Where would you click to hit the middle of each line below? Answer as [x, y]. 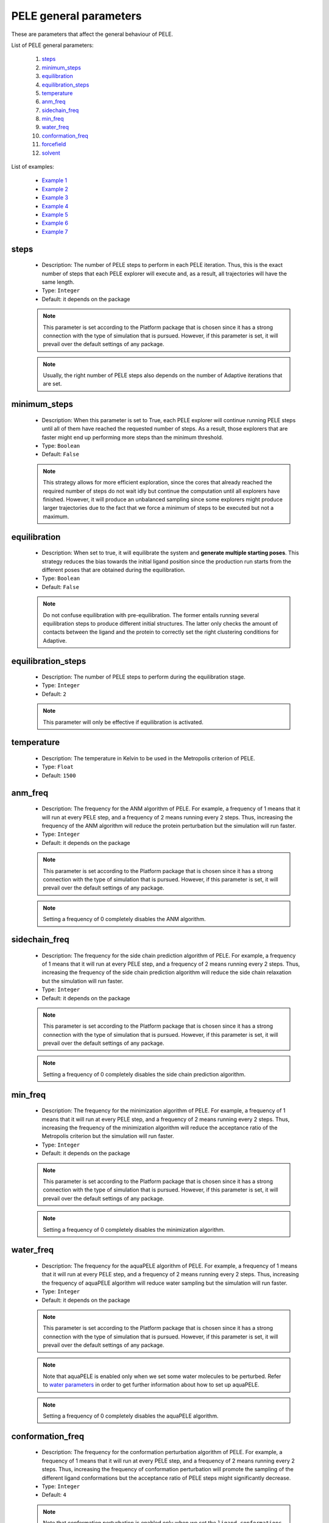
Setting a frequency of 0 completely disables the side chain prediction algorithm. [144, 1074]
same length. [58, 282]
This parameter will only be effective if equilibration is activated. [123, 722]
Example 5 [55, 214]
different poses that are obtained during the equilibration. [114, 570]
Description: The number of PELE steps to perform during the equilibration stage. [144, 677]
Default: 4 [54, 1495]
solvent [51, 153]
